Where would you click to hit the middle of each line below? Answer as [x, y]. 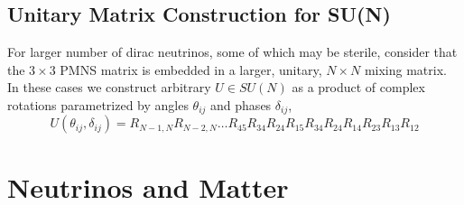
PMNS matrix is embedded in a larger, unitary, [191, 69]
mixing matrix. [405, 69]
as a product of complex [358, 87]
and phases [241, 104]
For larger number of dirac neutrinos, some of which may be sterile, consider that [232, 52]
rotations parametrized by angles [98, 104]
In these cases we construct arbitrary [109, 87]
